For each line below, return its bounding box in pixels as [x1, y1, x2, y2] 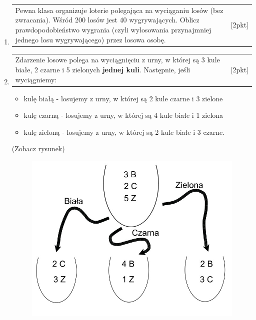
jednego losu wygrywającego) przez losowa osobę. [15, 34, 166, 44]
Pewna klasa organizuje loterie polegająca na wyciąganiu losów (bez [15, 4, 223, 15]
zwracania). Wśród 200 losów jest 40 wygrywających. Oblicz [15, 14, 199, 25]
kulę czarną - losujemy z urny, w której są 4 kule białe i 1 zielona [23, 110, 223, 120]
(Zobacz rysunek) [11, 143, 65, 154]
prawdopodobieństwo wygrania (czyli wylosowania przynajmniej [15, 24, 211, 34]
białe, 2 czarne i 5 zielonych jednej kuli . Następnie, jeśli [15, 64, 190, 74]
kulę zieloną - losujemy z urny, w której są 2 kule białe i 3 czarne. [23, 126, 225, 137]
